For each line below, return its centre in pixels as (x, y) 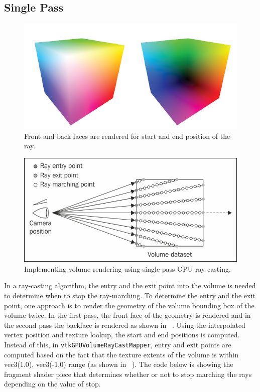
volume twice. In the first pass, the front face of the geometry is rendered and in (127, 315)
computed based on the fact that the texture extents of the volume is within (121, 354)
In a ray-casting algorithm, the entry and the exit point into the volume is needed (130, 285)
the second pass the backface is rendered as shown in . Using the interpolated (125, 325)
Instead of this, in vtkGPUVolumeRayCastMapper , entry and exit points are (118, 344)
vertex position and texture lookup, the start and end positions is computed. (122, 335)
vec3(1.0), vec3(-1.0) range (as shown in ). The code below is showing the (119, 364)
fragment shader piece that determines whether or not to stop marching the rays (128, 374)
